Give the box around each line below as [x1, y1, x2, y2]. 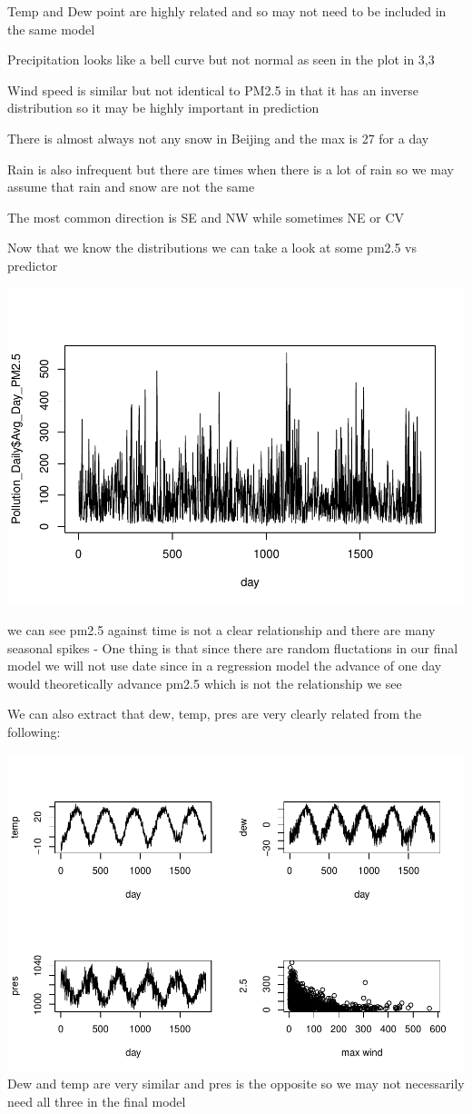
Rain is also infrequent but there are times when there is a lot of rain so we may [7, 159, 454, 178]
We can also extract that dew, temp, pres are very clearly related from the [7, 704, 422, 723]
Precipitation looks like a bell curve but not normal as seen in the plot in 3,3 [7, 50, 435, 69]
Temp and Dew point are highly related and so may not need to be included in [7, 2, 447, 20]
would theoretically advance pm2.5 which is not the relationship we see [7, 673, 402, 692]
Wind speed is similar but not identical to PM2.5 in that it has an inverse [7, 80, 418, 99]
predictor [7, 255, 58, 274]
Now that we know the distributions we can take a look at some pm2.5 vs [7, 238, 418, 257]
